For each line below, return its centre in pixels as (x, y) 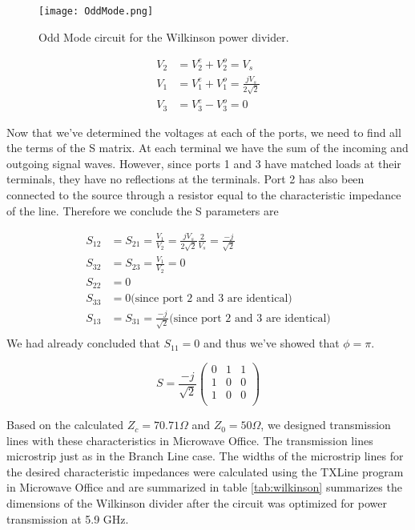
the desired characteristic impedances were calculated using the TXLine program (205, 471)
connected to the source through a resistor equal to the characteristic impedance (204, 195)
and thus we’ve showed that (271, 343)
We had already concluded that (83, 343)
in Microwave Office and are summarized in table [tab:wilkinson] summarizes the (204, 487)
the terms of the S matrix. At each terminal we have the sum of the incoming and (207, 148)
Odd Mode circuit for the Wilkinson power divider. (164, 36)
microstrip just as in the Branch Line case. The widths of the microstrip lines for (205, 456)
